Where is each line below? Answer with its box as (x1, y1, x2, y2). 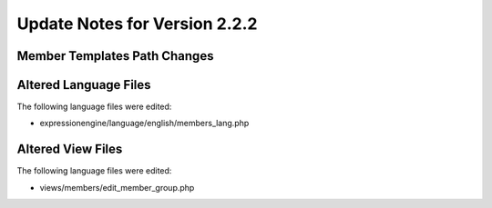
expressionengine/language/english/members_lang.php (39, 118, 250, 129)
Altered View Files (16, 142, 123, 157)
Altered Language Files (16, 77, 151, 93)
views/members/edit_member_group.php (39, 182, 195, 193)
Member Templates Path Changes (16, 48, 214, 64)
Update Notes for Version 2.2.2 (16, 14, 258, 34)
